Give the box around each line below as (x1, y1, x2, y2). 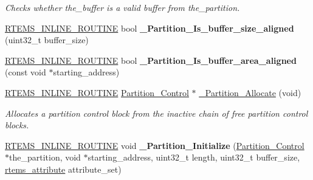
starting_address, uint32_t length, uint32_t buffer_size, (88, 151, 300, 164)
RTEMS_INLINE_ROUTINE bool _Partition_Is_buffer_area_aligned (5, 54, 297, 66)
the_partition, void (9, 151, 81, 164)
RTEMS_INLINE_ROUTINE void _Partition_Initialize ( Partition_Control (5, 139, 304, 151)
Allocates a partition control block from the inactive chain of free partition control (5, 106, 308, 119)
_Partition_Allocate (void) (199, 86, 301, 99)
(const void (5, 66, 46, 78)
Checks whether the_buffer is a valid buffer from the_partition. (5, 1, 240, 13)
